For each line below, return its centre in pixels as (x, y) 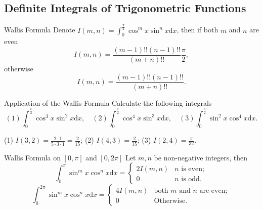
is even (192, 169)
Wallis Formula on (32, 157)
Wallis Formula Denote (40, 30)
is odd (190, 179)
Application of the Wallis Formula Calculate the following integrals (108, 102)
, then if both (198, 30)
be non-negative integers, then (201, 157)
